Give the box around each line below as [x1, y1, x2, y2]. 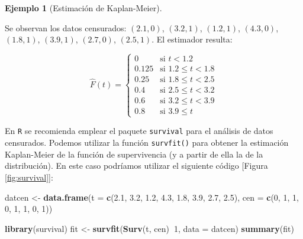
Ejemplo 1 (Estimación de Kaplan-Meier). [5, 2, 162, 14]
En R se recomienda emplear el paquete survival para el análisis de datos [5, 125, 273, 137]
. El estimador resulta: [151, 33, 233, 45]
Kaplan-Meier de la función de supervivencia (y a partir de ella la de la [5, 148, 263, 160]
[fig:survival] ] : [5, 171, 53, 183]
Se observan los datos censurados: [5, 21, 127, 34]
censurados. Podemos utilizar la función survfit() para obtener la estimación [5, 136, 289, 149]
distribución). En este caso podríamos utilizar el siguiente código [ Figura [5, 159, 268, 172]
